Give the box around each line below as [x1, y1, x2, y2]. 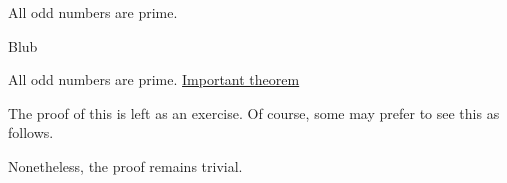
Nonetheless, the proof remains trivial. [8, 155, 243, 176]
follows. [8, 122, 54, 143]
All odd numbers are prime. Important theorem [8, 69, 300, 90]
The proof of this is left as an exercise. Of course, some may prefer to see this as [8, 102, 500, 123]
